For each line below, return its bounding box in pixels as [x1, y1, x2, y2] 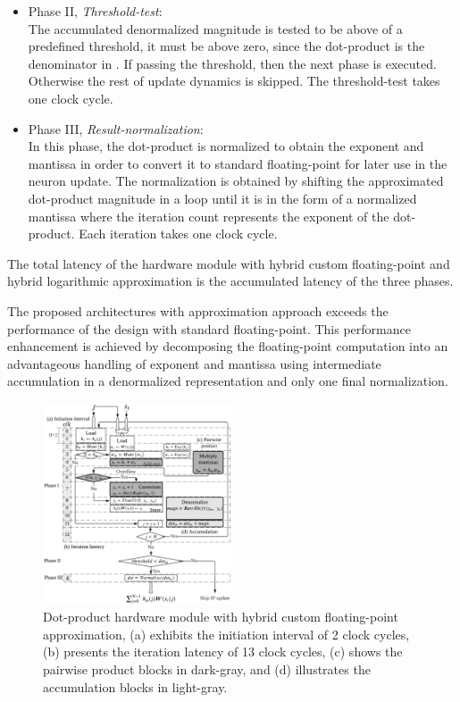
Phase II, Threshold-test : [28, 2, 163, 20]
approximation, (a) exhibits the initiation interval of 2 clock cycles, [43, 624, 410, 643]
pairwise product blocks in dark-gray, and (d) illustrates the [43, 659, 371, 678]
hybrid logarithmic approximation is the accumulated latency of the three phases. [7, 272, 454, 290]
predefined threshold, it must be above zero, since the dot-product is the [28, 37, 425, 55]
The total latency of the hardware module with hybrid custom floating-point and [7, 254, 450, 272]
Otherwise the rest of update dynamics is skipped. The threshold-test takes [28, 71, 440, 90]
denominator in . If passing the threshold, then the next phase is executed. [28, 54, 437, 72]
